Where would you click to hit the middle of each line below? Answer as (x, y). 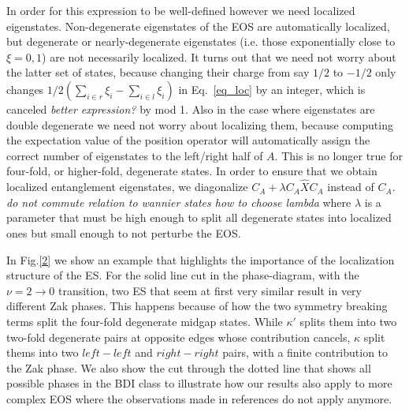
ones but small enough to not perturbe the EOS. (124, 232)
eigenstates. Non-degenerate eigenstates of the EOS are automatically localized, (198, 26)
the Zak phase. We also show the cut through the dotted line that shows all (189, 367)
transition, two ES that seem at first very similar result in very (210, 290)
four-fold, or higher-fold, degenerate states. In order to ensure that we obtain (192, 171)
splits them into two (348, 321)
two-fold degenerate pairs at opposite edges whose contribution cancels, (178, 337)
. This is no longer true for (339, 155)
